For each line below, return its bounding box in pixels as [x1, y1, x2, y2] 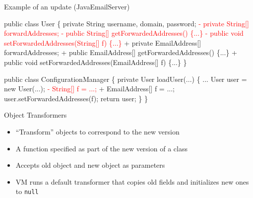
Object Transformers [4, 110, 67, 120]
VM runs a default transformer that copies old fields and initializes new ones [15, 176, 249, 187]
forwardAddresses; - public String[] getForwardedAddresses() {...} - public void [4, 28, 244, 38]
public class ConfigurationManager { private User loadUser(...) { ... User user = [4, 73, 247, 84]
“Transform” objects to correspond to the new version [15, 126, 180, 136]
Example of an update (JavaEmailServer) [4, 1, 130, 11]
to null [15, 186, 39, 197]
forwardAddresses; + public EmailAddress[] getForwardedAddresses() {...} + [4, 47, 237, 58]
